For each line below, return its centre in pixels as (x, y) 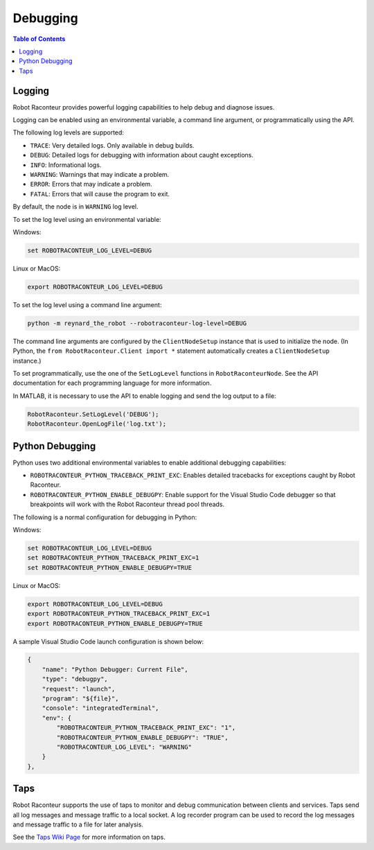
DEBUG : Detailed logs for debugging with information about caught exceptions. (142, 155)
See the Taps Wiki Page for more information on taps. (89, 837)
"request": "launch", (79, 689)
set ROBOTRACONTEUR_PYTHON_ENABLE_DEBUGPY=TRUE (109, 567)
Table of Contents (39, 39)
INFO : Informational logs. (66, 165)
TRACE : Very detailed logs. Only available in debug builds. (112, 145)
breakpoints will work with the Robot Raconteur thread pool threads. (127, 504)
